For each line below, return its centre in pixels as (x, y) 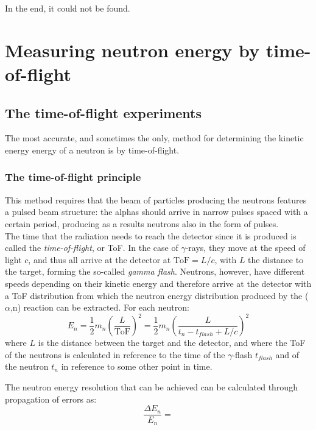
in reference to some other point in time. (137, 366)
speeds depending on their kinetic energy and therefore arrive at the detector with (158, 283)
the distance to (276, 259)
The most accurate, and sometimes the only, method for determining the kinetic (154, 138)
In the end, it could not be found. (68, 8)
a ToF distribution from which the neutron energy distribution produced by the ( (157, 295)
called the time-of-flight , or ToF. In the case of (92, 248)
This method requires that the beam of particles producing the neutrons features (156, 199)
